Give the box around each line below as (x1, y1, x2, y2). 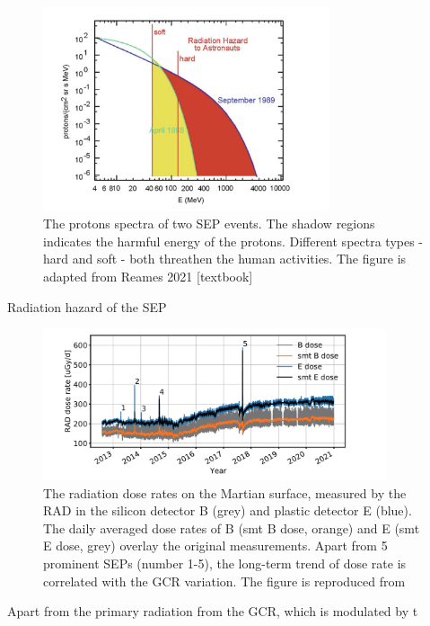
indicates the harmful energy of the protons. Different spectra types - (43, 231, 424, 250)
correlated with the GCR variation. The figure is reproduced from (43, 571, 406, 590)
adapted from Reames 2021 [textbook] (43, 267, 253, 286)
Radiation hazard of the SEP (7, 297, 167, 316)
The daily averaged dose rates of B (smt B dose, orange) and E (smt (43, 518, 420, 537)
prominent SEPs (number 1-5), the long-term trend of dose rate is (43, 554, 407, 573)
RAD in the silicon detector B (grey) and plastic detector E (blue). (43, 501, 412, 520)
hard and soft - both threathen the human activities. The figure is (43, 249, 407, 268)
